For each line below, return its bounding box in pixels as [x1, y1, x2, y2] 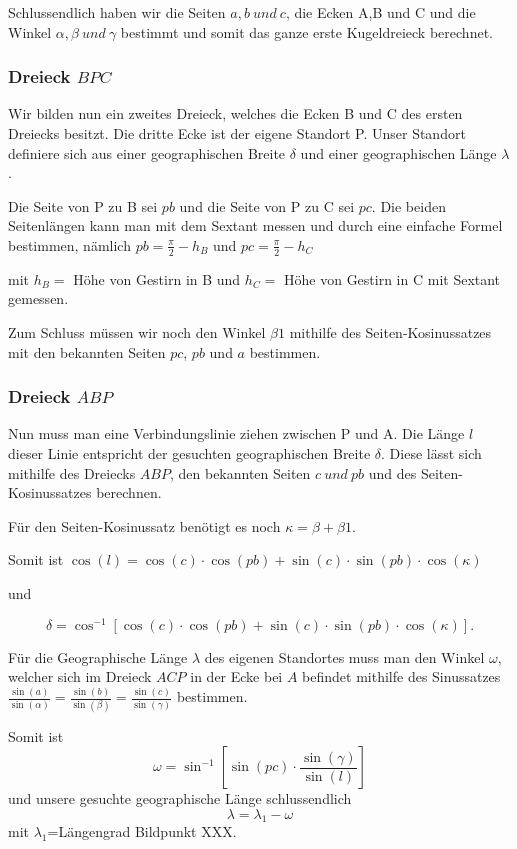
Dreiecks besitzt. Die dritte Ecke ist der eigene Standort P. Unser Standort [8, 123, 466, 143]
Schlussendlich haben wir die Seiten [8, 2, 226, 22]
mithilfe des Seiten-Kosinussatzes [289, 321, 492, 342]
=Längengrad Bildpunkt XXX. [47, 821, 237, 842]
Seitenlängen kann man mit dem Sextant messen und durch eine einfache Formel [8, 215, 503, 236]
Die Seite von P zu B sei [8, 195, 158, 216]
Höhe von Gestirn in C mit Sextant [284, 268, 501, 289]
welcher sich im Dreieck [8, 666, 152, 687]
